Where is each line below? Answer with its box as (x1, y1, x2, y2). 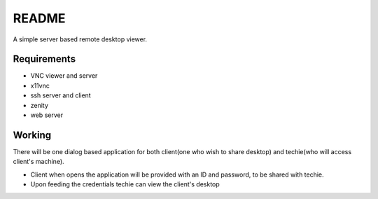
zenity (30, 101, 49, 109)
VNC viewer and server (30, 71, 98, 80)
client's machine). (13, 158, 64, 166)
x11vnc (30, 81, 50, 90)
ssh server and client (30, 91, 91, 99)
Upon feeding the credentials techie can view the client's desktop (30, 180, 220, 188)
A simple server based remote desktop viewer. (13, 35, 147, 43)
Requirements (13, 53, 76, 65)
